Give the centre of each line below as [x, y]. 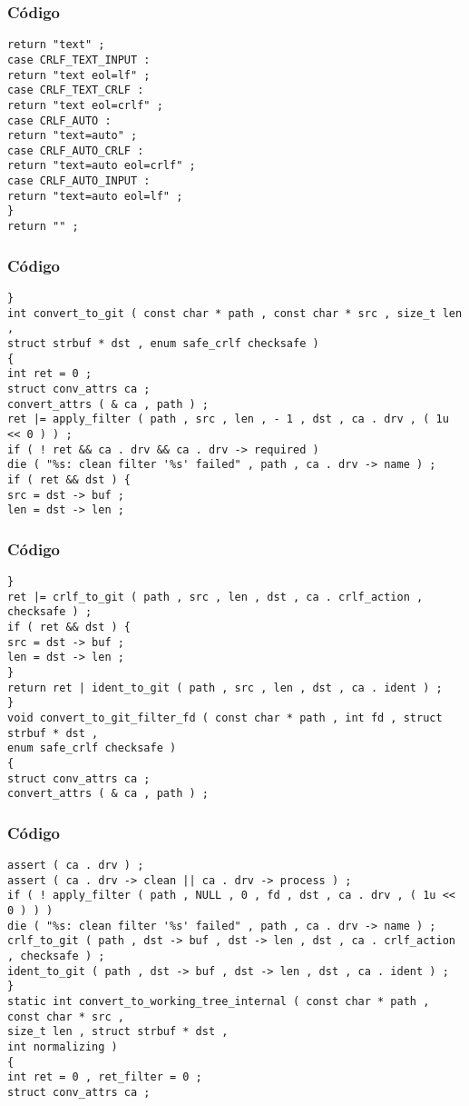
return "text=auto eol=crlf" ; [102, 166]
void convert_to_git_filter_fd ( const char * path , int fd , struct [225, 717]
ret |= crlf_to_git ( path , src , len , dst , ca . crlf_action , [215, 597]
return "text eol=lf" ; [79, 75]
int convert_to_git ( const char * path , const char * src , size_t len [235, 313]
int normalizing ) [63, 1046]
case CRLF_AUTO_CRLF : [76, 150]
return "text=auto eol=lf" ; [95, 196]
